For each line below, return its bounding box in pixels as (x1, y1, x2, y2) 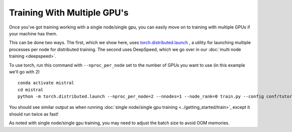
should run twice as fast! (9, 111, 58, 117)
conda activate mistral (18, 80, 74, 86)
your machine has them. (9, 30, 58, 36)
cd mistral (18, 87, 44, 92)
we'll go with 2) (9, 69, 40, 74)
